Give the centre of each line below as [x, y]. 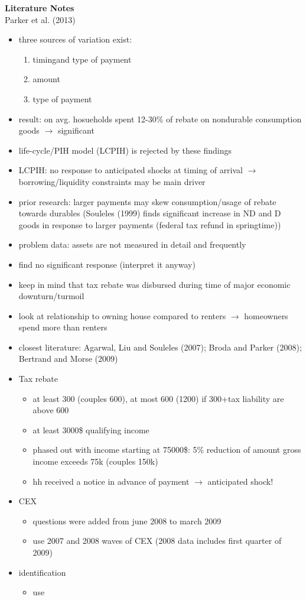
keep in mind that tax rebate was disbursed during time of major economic [154, 284]
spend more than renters [63, 327]
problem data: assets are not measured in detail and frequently [132, 244]
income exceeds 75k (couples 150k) [95, 461]
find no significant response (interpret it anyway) [107, 264]
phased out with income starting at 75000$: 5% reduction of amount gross [167, 450]
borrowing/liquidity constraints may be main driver [112, 181]
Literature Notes [40, 8]
